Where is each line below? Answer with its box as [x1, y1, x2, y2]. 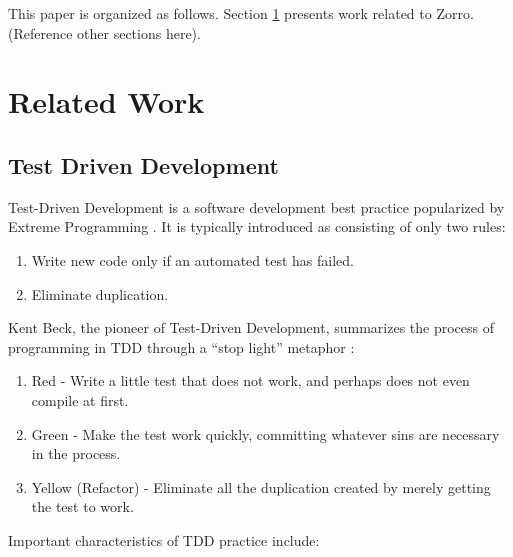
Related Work [8, 81, 205, 122]
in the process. [31, 443, 121, 464]
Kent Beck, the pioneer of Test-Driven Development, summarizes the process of [8, 317, 494, 338]
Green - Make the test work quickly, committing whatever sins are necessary [31, 423, 500, 444]
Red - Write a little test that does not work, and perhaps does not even [31, 370, 470, 391]
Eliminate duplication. [31, 283, 169, 304]
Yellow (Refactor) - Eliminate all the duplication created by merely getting [31, 476, 491, 497]
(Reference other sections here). [8, 22, 201, 43]
